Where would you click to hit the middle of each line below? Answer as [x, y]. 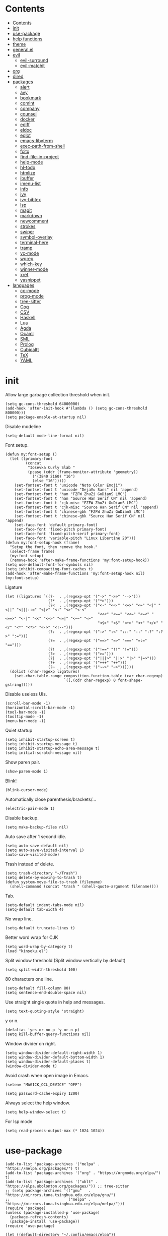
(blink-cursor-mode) [27, 790]
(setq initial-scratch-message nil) [44, 753]
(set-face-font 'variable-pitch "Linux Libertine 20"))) [75, 538]
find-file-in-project [39, 156]
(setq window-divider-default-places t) [48, 1062]
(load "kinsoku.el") [27, 951]
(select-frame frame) [32, 551]
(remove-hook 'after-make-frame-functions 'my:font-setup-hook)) [80, 560]
